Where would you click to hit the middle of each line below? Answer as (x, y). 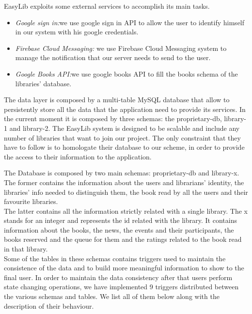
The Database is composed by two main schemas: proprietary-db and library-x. (122, 173)
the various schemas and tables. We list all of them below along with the (112, 296)
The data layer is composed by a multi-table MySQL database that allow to (117, 100)
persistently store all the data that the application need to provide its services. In (125, 109)
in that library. (26, 249)
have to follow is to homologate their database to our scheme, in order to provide (124, 147)
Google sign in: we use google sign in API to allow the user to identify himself (130, 22)
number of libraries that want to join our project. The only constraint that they (122, 137)
